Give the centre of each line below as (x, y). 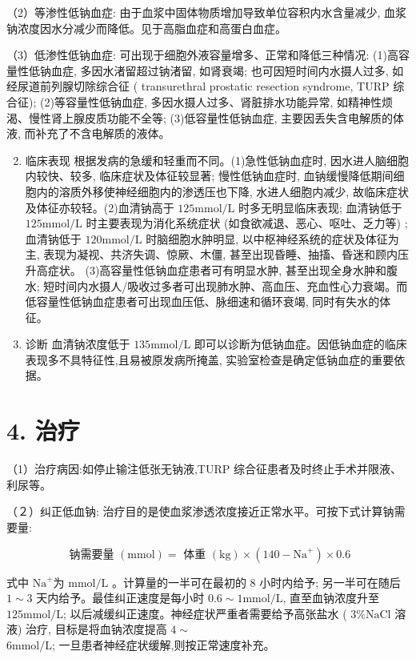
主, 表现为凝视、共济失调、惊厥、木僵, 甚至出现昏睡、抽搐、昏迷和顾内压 (217, 254)
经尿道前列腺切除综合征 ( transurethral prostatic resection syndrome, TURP (198, 86)
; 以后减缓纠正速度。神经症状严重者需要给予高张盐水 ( (205, 613)
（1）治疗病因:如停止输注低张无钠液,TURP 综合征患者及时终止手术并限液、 (204, 469)
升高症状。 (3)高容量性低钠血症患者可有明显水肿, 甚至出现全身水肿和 (206, 269)
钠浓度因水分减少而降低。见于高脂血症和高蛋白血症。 (146, 28)
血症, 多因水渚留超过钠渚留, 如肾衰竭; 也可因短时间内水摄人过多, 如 (227, 70)
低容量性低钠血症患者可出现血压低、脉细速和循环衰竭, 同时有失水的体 (208, 301)
